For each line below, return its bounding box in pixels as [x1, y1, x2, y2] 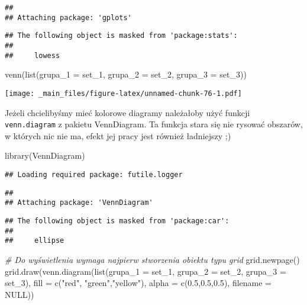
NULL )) [5, 288, 34, 300]
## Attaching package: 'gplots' [5, 13, 132, 22]
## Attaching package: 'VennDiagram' [5, 198, 153, 207]
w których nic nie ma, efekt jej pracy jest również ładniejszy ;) [5, 129, 231, 142]
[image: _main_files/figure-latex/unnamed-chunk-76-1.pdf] [5, 89, 242, 98]
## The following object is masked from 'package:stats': [5, 31, 238, 40]
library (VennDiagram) [5, 149, 85, 162]
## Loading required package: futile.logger [5, 170, 183, 179]
